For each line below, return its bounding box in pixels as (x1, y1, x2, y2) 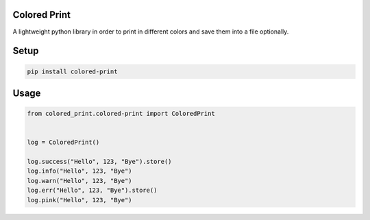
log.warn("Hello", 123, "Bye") (27, 177, 133, 184)
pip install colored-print (27, 67, 118, 75)
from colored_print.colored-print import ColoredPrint (27, 110, 215, 118)
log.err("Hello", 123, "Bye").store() (27, 186, 158, 195)
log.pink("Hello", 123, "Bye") (27, 196, 133, 204)
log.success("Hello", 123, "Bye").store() (27, 158, 172, 166)
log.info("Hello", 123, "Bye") (27, 167, 133, 175)
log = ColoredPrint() (27, 138, 100, 147)
